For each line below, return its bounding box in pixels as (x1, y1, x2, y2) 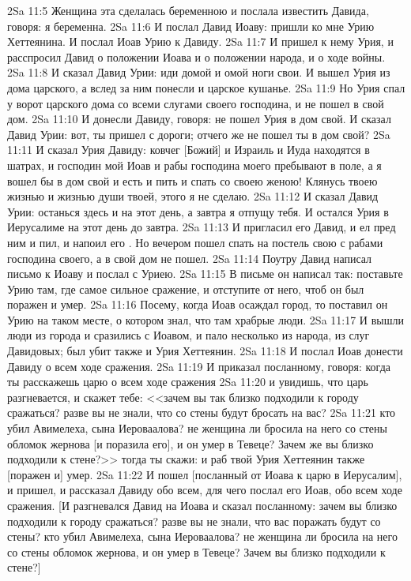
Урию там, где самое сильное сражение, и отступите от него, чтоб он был (7, 280, 364, 297)
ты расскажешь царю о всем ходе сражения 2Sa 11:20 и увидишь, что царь (7, 373, 368, 390)
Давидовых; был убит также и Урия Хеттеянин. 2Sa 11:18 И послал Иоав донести (7, 343, 403, 359)
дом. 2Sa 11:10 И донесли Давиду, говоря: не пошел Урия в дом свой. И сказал (7, 111, 391, 127)
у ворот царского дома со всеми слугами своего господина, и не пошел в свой (7, 95, 384, 111)
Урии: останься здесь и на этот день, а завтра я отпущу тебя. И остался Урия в (7, 203, 389, 219)
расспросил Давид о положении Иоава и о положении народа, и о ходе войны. (7, 48, 386, 65)
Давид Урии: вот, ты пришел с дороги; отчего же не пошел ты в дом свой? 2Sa (7, 126, 390, 142)
